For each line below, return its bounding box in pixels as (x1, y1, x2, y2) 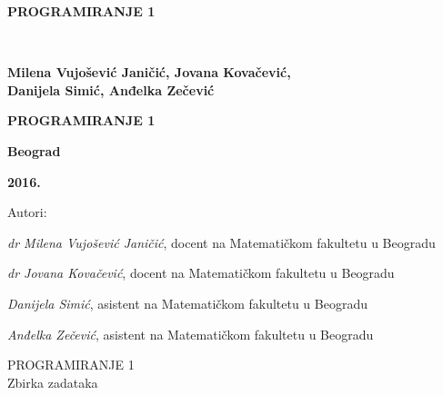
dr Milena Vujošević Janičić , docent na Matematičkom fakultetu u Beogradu (7, 232, 436, 252)
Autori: (7, 202, 47, 222)
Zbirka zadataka (7, 372, 98, 391)
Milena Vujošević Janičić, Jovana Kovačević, (7, 63, 291, 82)
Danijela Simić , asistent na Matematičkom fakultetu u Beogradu (7, 294, 368, 312)
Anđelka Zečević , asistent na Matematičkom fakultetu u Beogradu (7, 324, 374, 343)
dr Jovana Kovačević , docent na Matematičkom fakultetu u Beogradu (7, 263, 395, 282)
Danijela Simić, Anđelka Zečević (7, 80, 215, 99)
